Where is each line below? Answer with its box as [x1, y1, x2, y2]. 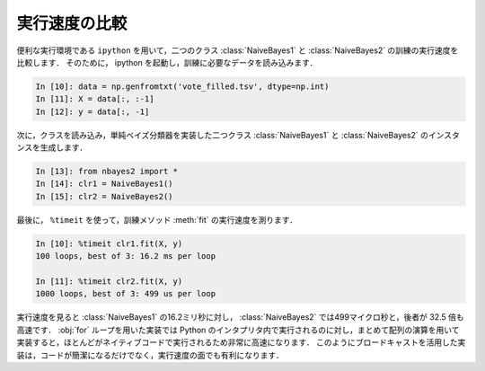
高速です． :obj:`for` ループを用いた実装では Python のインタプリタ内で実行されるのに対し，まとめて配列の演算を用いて [16, 324, 460, 335]
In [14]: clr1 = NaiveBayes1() [35, 179, 174, 189]
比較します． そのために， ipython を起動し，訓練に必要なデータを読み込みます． [16, 57, 318, 67]
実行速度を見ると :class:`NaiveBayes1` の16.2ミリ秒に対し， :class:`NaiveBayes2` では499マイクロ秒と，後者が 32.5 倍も [16, 312, 464, 322]
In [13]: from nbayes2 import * [35, 166, 179, 177]
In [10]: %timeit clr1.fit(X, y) [35, 238, 183, 249]
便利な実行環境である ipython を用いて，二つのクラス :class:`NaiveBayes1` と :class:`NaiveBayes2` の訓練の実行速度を [16, 45, 459, 56]
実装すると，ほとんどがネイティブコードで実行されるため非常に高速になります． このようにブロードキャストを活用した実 [16, 337, 466, 348]
